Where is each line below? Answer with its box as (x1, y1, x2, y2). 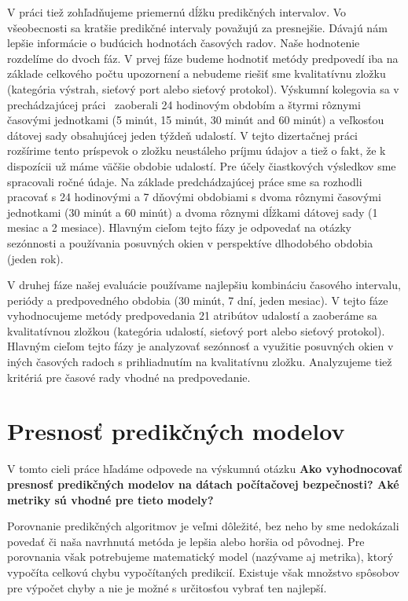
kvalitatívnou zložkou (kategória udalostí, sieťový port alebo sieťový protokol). (7, 322, 385, 339)
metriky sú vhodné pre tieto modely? (7, 491, 214, 508)
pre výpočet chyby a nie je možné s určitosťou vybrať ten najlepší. (7, 579, 327, 596)
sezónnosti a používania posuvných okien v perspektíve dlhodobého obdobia (7, 234, 373, 251)
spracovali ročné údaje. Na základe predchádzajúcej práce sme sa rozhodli (7, 173, 362, 189)
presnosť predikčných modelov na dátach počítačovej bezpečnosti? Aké (7, 475, 399, 492)
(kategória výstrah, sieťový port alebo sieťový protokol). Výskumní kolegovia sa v (7, 80, 399, 97)
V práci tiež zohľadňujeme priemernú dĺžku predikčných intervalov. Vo (7, 4, 347, 20)
